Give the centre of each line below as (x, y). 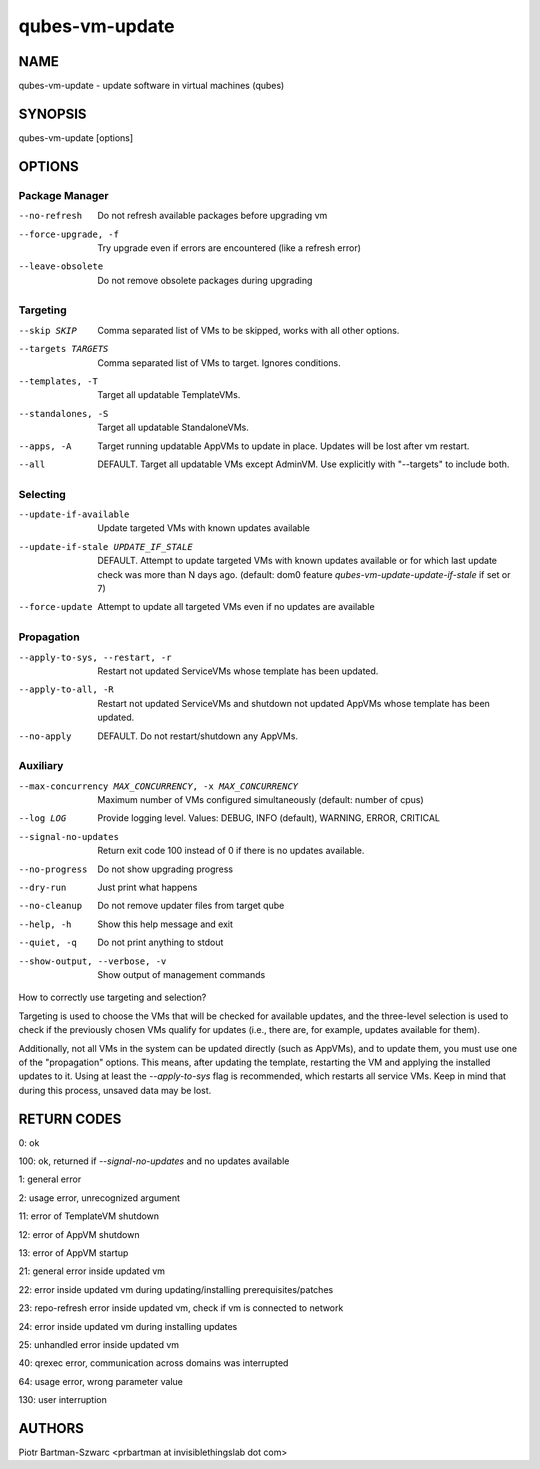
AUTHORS (51, 1428)
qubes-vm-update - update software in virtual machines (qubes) (151, 86)
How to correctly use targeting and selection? (112, 997)
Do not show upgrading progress (165, 869)
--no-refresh (50, 216)
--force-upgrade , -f (69, 234)
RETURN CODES (70, 1118)
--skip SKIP (47, 330)
